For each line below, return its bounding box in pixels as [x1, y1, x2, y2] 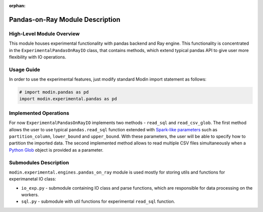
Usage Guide [9, 66, 40, 73]
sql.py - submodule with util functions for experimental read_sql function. [21, 198, 175, 204]
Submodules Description [9, 159, 69, 166]
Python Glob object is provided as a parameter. [9, 147, 104, 153]
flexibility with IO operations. [9, 54, 67, 60]
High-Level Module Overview [9, 30, 80, 37]
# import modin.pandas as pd [19, 89, 89, 95]
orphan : [9, 3, 26, 8]
